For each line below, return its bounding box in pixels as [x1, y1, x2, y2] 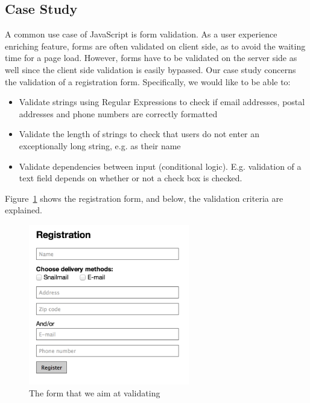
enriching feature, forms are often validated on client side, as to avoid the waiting [5, 39, 306, 52]
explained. [5, 204, 42, 216]
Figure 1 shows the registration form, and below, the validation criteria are [5, 192, 283, 204]
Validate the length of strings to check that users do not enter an [19, 127, 260, 140]
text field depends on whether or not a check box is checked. [19, 172, 242, 184]
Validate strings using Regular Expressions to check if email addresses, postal [19, 95, 305, 108]
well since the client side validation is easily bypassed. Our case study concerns [5, 63, 296, 76]
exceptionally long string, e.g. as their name [19, 139, 181, 152]
